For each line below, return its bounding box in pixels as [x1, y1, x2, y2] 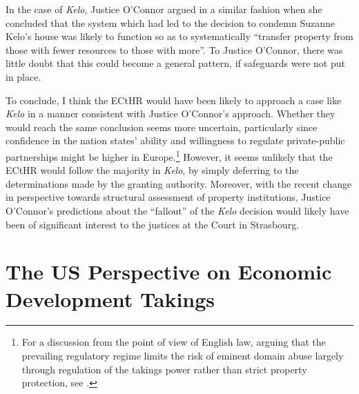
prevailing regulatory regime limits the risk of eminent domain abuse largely [21, 348, 344, 363]
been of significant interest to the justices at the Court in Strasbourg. [6, 217, 300, 231]
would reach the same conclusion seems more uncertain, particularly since [6, 119, 318, 134]
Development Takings [6, 284, 215, 313]
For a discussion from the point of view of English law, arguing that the [21, 335, 326, 349]
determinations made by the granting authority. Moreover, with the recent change [6, 176, 352, 190]
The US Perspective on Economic [6, 257, 332, 286]
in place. [6, 69, 41, 83]
